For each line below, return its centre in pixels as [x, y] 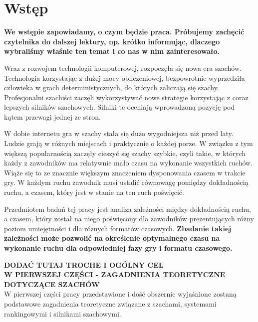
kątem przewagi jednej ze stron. [52, 116]
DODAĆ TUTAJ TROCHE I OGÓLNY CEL [84, 264]
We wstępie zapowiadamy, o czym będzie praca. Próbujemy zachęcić [124, 32]
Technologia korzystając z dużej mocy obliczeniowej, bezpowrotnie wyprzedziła [125, 78]
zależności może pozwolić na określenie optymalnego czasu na [112, 238]
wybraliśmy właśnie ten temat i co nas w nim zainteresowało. [112, 51]
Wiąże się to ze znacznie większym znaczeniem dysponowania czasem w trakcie [125, 172]
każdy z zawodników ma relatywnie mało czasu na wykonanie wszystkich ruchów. [129, 163]
